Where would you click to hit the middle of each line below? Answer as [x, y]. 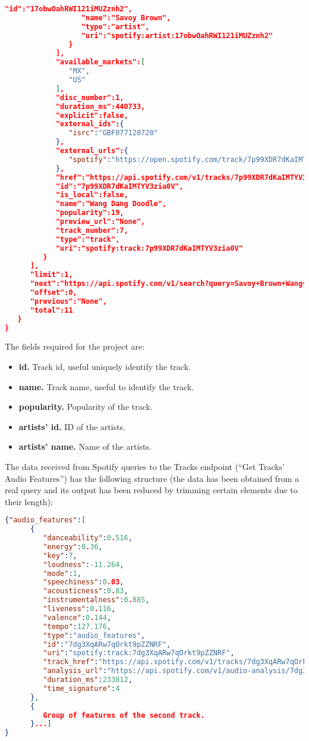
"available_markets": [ [100, 62]
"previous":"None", [68, 301]
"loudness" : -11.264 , [83, 564]
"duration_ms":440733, [100, 106]
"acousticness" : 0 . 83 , [86, 591]
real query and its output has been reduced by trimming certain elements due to [151, 490]
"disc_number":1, [90, 97]
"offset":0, [53, 292]
